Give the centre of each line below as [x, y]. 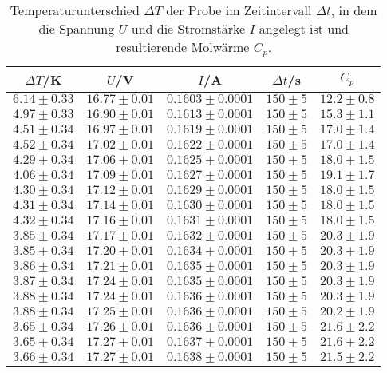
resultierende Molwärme [183, 47]
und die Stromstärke [188, 28]
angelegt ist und [304, 28]
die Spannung [77, 28]
